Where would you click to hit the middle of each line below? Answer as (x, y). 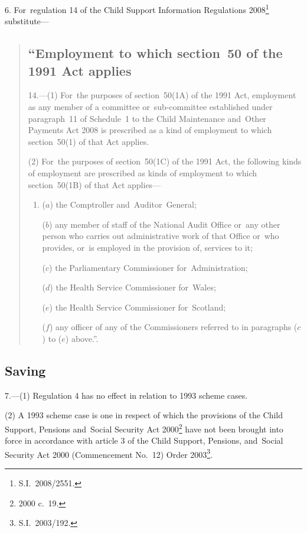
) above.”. (82, 338)
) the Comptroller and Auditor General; (123, 204)
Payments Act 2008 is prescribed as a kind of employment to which (150, 130)
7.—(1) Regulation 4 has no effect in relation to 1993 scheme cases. (126, 395)
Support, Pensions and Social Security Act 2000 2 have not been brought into (144, 428)
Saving (25, 370)
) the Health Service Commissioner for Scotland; (138, 307)
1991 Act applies (80, 70)
